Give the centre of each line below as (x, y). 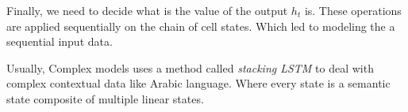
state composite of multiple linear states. (105, 98)
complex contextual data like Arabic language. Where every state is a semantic (198, 83)
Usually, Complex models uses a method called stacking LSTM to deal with (190, 67)
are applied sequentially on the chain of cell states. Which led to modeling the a (201, 26)
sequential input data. (60, 41)
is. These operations (353, 10)
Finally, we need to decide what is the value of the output (147, 10)
